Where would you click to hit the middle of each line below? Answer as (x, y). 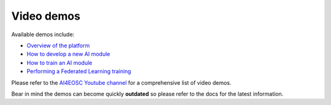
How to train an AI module (59, 63)
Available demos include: (43, 34)
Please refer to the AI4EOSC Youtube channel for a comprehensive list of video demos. (121, 82)
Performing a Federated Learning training (79, 71)
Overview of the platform (58, 45)
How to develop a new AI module (68, 54)
